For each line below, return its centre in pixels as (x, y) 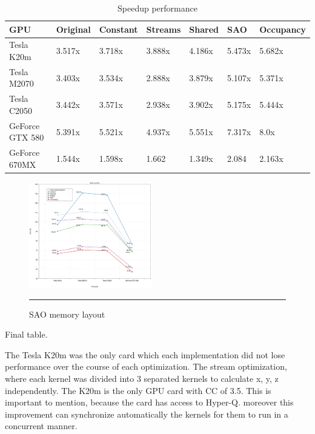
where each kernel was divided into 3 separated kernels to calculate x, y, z (142, 378)
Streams (164, 29)
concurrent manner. (41, 426)
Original (73, 29)
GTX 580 (27, 137)
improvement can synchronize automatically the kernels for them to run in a (147, 414)
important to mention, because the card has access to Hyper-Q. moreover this (149, 402)
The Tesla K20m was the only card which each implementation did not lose (145, 354)
